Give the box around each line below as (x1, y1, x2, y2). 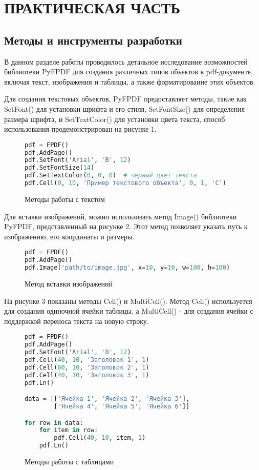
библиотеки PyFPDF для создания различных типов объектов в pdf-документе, (4, 66, 253, 77)
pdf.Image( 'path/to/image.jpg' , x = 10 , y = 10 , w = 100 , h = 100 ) (25, 264, 230, 272)
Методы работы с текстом (25, 193, 105, 204)
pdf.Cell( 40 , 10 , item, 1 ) (54, 434, 146, 442)
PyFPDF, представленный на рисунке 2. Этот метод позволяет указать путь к (4, 221, 248, 232)
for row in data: (25, 419, 83, 426)
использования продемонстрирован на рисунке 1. (4, 124, 157, 134)
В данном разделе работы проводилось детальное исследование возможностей (4, 56, 248, 67)
